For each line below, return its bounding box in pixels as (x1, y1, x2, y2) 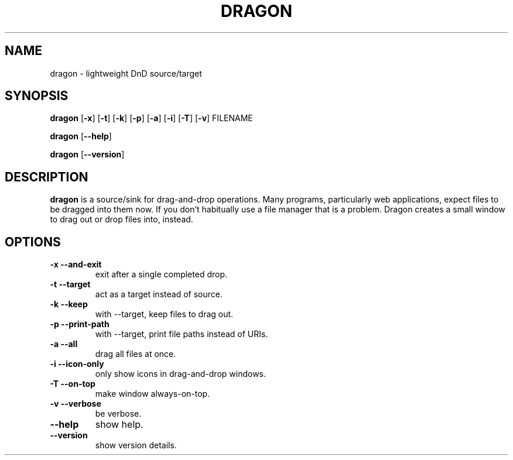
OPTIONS (5, 234, 61, 249)
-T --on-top (50, 379, 95, 389)
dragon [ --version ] (50, 149, 125, 160)
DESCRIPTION (5, 169, 88, 184)
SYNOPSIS (5, 88, 69, 104)
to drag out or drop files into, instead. (50, 214, 193, 225)
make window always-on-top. (95, 389, 210, 399)
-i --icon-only (50, 359, 104, 369)
